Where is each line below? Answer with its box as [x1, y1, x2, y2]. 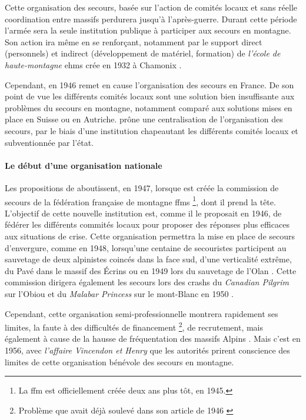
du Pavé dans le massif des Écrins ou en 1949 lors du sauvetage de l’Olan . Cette [5, 264, 297, 276]
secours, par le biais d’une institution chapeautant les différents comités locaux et [5, 124, 298, 136]
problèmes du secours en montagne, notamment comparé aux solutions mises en [5, 101, 292, 114]
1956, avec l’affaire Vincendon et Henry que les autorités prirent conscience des [5, 344, 290, 356]
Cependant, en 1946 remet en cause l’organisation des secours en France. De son [5, 78, 294, 91]
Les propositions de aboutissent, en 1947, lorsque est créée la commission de [5, 181, 279, 194]
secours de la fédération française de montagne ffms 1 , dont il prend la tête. [5, 194, 276, 208]
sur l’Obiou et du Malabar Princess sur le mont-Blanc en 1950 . [5, 287, 234, 299]
